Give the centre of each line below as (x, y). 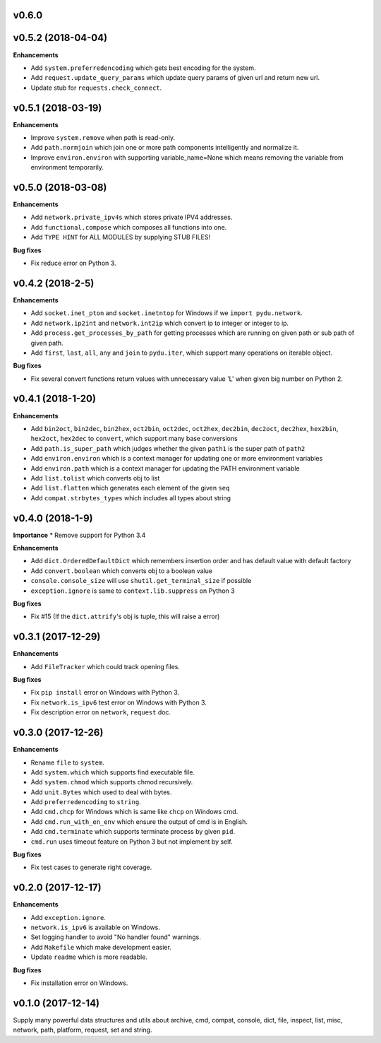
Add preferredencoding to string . (86, 802)
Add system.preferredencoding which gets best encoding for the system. (143, 68)
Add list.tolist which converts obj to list (95, 478)
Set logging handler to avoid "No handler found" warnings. (116, 937)
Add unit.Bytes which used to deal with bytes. (101, 792)
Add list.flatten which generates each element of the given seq (130, 488)
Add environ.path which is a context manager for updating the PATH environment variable (165, 468)
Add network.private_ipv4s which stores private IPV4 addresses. (132, 217)
